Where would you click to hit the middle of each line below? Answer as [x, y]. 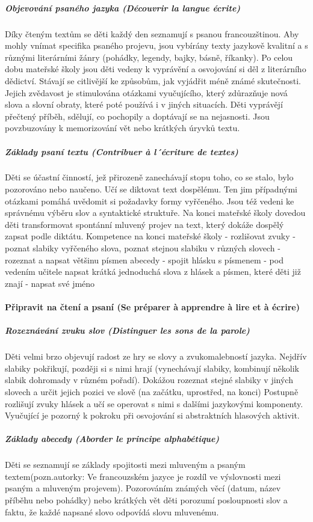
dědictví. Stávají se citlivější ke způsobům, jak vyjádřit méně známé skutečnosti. [153, 80]
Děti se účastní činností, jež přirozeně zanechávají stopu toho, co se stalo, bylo [149, 177]
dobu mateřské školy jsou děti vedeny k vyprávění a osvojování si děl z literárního [156, 69]
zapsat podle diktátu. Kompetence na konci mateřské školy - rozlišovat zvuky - [150, 236]
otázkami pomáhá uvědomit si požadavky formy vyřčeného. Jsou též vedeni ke [150, 201]
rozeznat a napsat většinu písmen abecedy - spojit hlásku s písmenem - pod [144, 259]
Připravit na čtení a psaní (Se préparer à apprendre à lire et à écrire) [152, 307]
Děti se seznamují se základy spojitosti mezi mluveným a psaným [125, 465]
